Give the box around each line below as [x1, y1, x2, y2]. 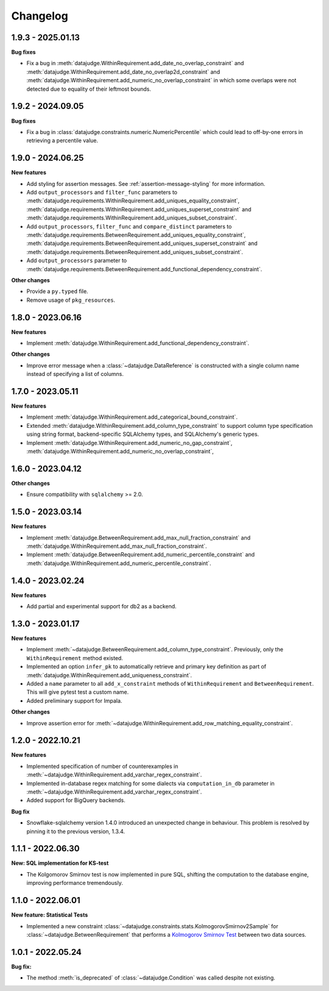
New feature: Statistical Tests [11, 911, 88, 918]
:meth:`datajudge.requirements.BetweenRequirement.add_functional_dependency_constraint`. [26, 265, 263, 272]
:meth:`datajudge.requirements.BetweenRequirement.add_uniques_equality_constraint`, [26, 231, 246, 238]
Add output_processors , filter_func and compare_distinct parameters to [26, 222, 232, 230]
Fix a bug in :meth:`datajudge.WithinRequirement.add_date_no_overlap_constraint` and [26, 60, 244, 67]
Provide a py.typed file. [26, 288, 88, 295]
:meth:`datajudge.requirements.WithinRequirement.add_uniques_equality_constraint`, [26, 197, 240, 204]
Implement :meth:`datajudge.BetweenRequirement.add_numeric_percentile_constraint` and [26, 551, 255, 558]
